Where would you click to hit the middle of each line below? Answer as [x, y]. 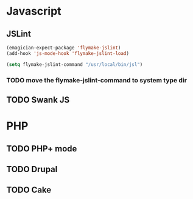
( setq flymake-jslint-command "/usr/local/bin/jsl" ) [75, 64]
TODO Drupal [32, 169]
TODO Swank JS [38, 100]
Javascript [34, 11]
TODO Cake [29, 190]
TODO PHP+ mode [42, 149]
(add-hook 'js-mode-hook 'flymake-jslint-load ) [68, 53]
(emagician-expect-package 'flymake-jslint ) [64, 48]
